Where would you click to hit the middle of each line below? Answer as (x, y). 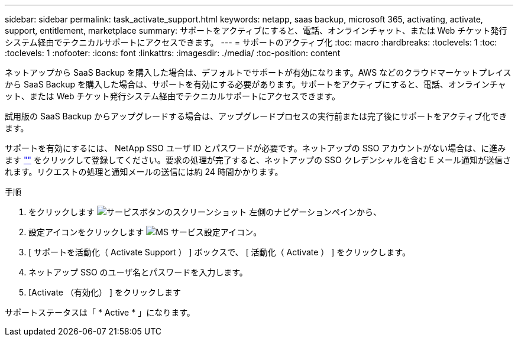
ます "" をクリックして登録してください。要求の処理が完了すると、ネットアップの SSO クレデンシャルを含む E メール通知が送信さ (258, 160)
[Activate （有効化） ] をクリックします (105, 292)
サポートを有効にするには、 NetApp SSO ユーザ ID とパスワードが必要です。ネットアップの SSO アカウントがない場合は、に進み (255, 148)
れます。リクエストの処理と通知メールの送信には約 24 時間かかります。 (144, 172)
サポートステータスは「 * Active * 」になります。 (100, 312)
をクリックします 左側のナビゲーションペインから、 (205, 212)
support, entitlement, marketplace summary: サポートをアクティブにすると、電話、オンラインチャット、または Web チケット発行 (256, 30)
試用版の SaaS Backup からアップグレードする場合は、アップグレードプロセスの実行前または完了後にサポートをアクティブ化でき (256, 116)
